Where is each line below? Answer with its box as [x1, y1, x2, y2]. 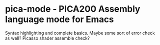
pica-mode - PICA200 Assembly [5, 3, 141, 15]
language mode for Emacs [5, 14, 114, 25]
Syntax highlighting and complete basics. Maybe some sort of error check [5, 30, 155, 36]
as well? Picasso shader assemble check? [5, 35, 90, 41]
